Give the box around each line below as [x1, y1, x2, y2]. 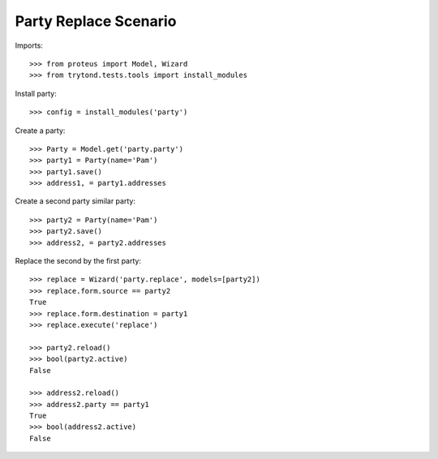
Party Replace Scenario [15, 12, 177, 30]
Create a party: [15, 126, 66, 135]
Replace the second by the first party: [15, 256, 142, 266]
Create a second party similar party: [15, 196, 135, 206]
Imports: [15, 41, 44, 50]
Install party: [15, 88, 57, 98]
